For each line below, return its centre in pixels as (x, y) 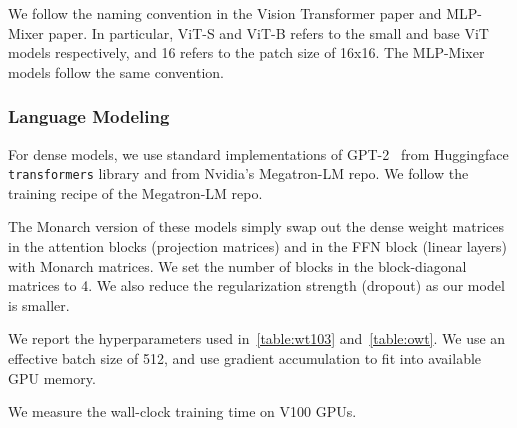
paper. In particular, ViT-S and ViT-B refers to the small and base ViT (268, 32)
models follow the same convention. (116, 71)
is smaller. (39, 304)
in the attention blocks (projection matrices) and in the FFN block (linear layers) (257, 246)
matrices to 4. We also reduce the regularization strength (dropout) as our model (256, 285)
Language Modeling (89, 116)
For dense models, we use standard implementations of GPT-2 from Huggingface (258, 153)
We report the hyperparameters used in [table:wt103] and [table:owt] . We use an (257, 338)
